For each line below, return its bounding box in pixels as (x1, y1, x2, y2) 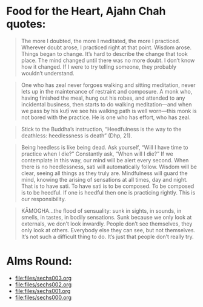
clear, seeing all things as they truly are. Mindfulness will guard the (21, 169, 188, 177)
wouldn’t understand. (21, 69, 75, 77)
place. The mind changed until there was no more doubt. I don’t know (21, 57, 195, 64)
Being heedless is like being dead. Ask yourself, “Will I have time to (21, 143, 188, 151)
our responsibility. (21, 195, 67, 202)
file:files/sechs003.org (15, 274, 72, 281)
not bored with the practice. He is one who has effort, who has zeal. (21, 114, 191, 121)
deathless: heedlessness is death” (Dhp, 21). (21, 132, 132, 139)
